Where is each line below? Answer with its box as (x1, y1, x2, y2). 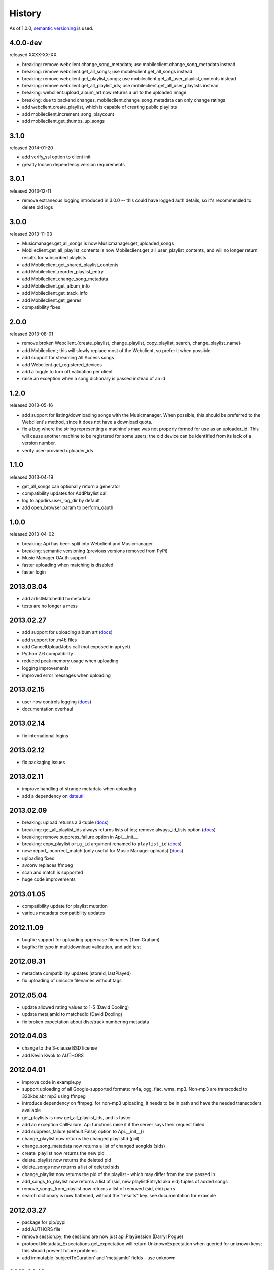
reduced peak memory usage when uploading (22, 658, 119, 664)
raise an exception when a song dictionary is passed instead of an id (22, 376, 166, 382)
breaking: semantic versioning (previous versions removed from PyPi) (22, 548, 168, 554)
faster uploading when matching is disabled (22, 562, 114, 568)
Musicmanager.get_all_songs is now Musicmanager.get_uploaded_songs (22, 240, 174, 246)
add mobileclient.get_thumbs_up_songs (22, 118, 105, 124)
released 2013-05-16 (9, 402, 53, 408)
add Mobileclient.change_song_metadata (22, 276, 109, 282)
